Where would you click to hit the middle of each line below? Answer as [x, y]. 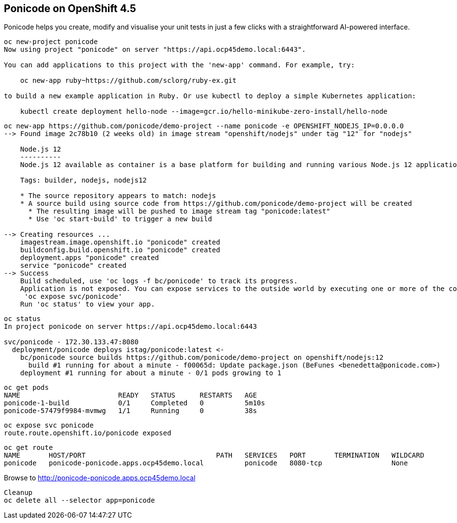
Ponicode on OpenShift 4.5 [70, 8]
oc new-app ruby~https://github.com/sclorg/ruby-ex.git [128, 81]
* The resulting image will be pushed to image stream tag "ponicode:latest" [179, 211]
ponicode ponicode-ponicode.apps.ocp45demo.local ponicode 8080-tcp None [206, 463]
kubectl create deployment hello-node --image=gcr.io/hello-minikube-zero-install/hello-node [204, 112]
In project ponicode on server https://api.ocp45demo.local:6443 [130, 327]
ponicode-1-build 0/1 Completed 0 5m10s [135, 403]
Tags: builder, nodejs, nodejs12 [84, 180]
